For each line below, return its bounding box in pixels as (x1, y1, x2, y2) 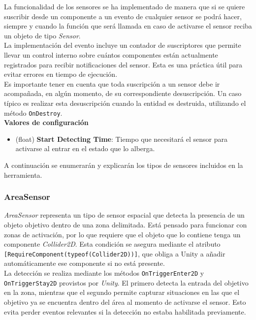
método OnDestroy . (4, 107, 63, 118)
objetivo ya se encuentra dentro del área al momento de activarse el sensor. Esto (4, 296, 246, 307)
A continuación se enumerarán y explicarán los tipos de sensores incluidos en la (4, 160, 243, 170)
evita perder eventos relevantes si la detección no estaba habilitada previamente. (4, 306, 246, 317)
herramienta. (4, 169, 42, 180)
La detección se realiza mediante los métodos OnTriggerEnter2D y (4, 268, 204, 278)
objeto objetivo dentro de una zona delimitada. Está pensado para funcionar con (4, 219, 247, 229)
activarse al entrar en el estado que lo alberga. (15, 143, 155, 154)
